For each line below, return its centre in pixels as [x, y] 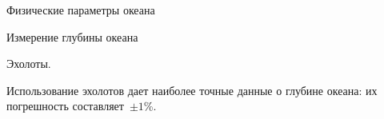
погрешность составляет [65, 106]
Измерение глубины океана [72, 36]
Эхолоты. [29, 63]
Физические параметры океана [81, 10]
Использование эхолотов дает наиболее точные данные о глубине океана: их [192, 90]
